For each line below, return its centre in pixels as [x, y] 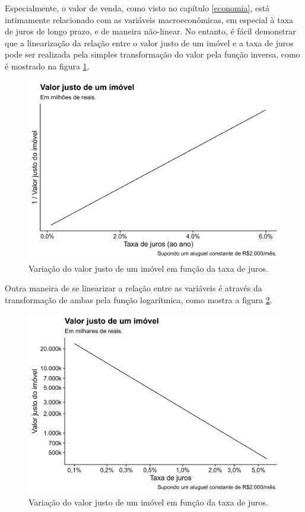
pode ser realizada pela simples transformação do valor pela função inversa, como [152, 54]
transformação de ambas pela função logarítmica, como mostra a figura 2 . [139, 300]
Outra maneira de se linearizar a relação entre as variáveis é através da [134, 288]
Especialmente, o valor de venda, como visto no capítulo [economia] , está [137, 8]
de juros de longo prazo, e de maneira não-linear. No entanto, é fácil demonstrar [150, 31]
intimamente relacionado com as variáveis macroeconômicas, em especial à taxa [149, 19]
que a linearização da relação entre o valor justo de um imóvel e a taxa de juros [149, 42]
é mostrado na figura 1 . [47, 66]
